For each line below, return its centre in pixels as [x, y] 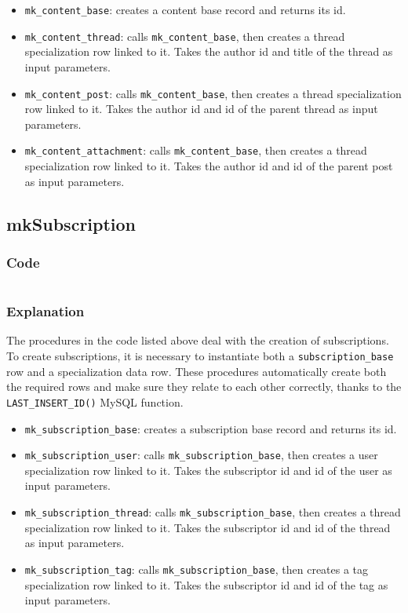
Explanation [46, 311]
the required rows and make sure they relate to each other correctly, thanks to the [204, 387]
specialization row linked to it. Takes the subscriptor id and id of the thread [208, 527]
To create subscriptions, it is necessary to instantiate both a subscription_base [200, 356]
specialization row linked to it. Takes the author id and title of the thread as [209, 51]
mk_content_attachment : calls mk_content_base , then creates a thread [196, 150]
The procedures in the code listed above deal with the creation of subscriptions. [198, 340]
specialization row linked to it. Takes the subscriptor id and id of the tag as [206, 584]
